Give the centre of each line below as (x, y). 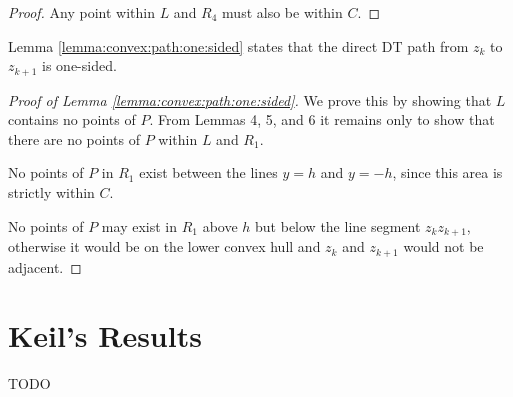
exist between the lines (208, 172)
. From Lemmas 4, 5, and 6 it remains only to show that (322, 119)
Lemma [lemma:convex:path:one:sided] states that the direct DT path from (238, 45)
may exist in (139, 225)
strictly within (51, 192)
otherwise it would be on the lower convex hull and (164, 246)
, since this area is (447, 172)
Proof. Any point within (81, 12)
